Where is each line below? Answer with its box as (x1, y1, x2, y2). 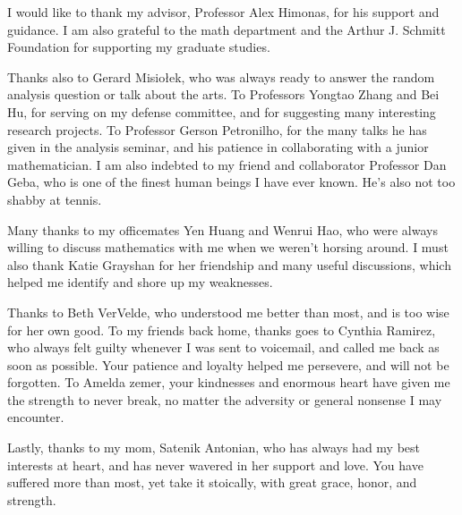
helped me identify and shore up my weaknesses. (7, 273, 273, 291)
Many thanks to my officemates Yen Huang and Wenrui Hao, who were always (7, 220, 438, 239)
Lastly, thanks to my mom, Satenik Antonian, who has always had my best (7, 438, 421, 457)
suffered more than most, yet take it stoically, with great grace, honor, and (7, 473, 417, 492)
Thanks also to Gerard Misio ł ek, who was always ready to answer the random (7, 67, 435, 86)
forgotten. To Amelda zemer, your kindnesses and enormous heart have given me (7, 373, 450, 392)
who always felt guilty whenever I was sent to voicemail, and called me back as (7, 338, 440, 357)
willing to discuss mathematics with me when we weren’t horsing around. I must (7, 238, 449, 257)
